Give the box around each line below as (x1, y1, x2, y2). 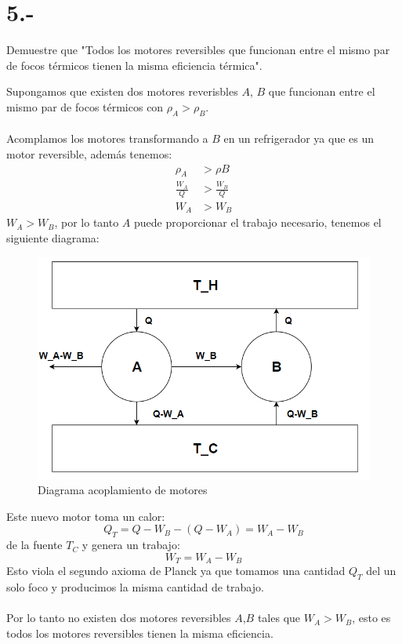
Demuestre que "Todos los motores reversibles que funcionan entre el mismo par (6, 42, 390, 58)
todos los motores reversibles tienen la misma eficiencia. (6, 624, 273, 641)
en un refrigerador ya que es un (223, 130, 375, 147)
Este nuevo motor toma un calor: (6, 508, 165, 524)
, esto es (352, 609, 391, 626)
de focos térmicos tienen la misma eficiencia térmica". (6, 56, 263, 73)
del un (366, 562, 397, 579)
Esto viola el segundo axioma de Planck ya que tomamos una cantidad (6, 562, 346, 579)
